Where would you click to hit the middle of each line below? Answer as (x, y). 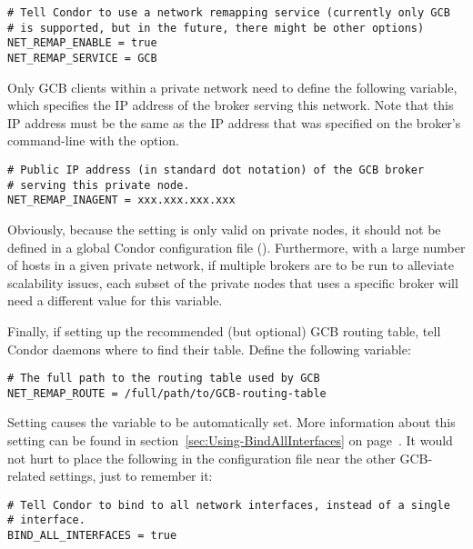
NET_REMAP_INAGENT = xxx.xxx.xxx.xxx (121, 200)
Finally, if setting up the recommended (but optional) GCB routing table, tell (224, 330)
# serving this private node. (99, 185)
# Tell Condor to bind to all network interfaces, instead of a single (229, 505)
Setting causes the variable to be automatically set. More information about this (231, 422)
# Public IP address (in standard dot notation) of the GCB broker (216, 170)
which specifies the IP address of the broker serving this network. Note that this (231, 105)
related (27, 476)
